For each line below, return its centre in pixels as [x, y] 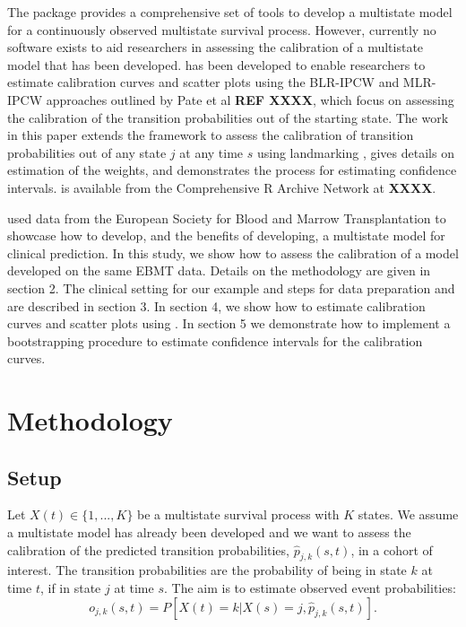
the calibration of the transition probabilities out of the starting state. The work [228, 117]
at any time [211, 152]
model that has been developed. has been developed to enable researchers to [216, 64]
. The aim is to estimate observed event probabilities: [310, 588]
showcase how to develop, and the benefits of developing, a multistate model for [226, 235]
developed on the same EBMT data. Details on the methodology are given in [219, 270]
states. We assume [408, 514]
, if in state [70, 588]
